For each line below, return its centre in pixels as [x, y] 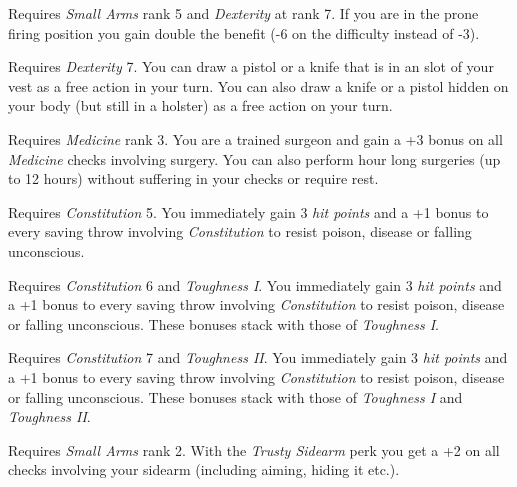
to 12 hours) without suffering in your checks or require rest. [193, 178]
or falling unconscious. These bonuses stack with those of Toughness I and [235, 396]
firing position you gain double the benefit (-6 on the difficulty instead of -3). [244, 32]
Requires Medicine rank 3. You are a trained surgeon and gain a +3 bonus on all [255, 138]
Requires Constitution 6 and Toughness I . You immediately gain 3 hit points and [255, 284]
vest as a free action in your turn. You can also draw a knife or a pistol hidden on [258, 85]
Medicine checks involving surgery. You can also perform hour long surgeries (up [254, 158]
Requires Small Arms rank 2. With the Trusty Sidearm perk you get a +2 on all [254, 449]
